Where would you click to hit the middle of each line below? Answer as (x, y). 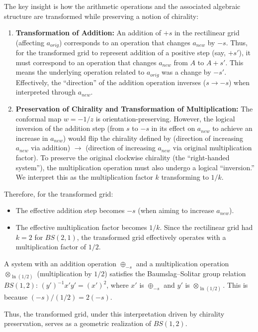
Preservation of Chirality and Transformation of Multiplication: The (134, 109)
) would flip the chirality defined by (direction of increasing (153, 138)
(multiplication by (64, 273)
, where (118, 285)
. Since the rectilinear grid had (206, 227)
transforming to (185, 177)
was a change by (186, 72)
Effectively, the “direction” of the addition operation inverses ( (111, 82)
